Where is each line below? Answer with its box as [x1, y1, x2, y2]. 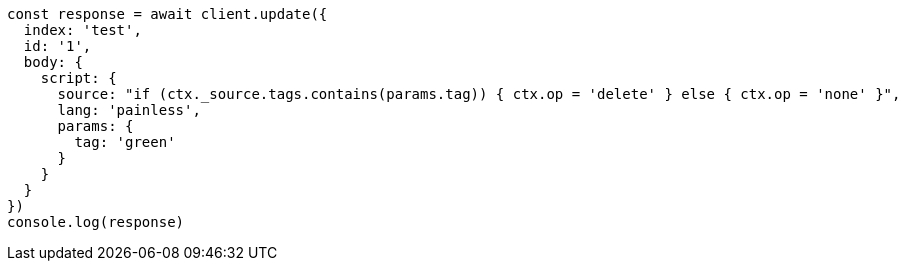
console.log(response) [7, 214, 185, 230]
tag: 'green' [74, 134, 176, 150]
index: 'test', [23, 22, 142, 38]
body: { [23, 54, 83, 70]
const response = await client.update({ [7, 6, 328, 22]
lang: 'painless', [57, 102, 201, 118]
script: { [40, 70, 117, 86]
